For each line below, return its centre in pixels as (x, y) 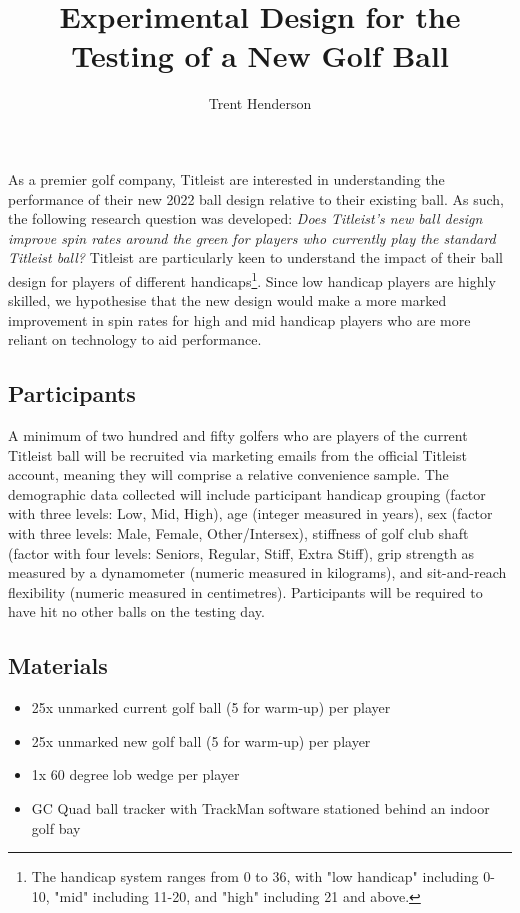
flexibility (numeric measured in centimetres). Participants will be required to (245, 591)
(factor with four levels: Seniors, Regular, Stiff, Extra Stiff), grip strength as (241, 552)
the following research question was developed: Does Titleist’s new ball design (245, 218)
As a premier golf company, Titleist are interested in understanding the (226, 178)
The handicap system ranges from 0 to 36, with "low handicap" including (255, 876)
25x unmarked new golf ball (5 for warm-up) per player (201, 740)
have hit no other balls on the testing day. (136, 611)
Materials (58, 665)
